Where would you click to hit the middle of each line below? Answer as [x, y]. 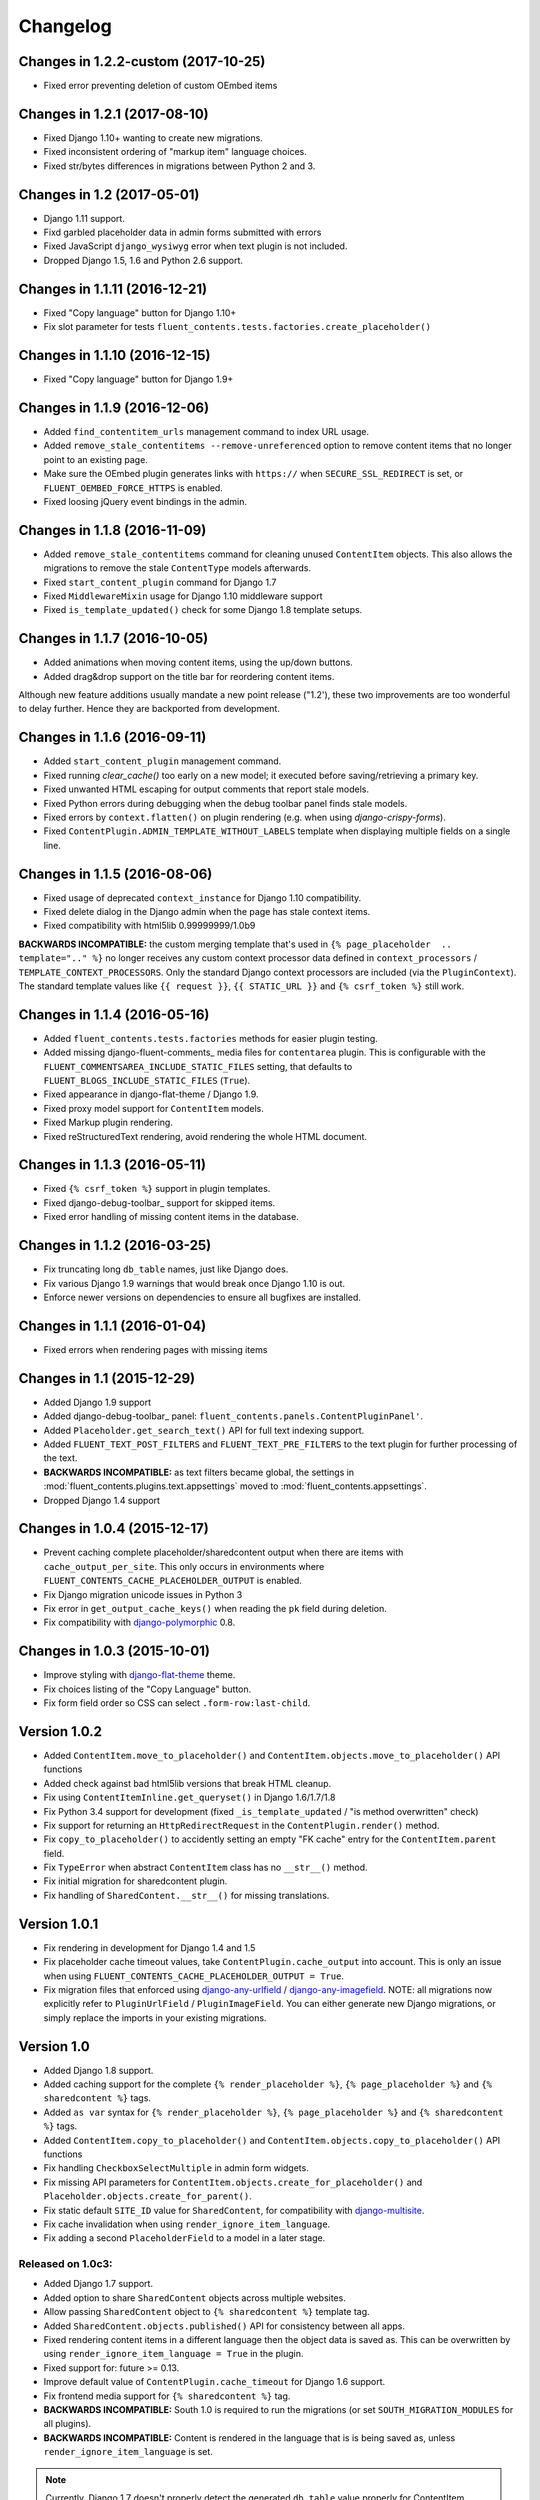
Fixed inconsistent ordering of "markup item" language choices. [175, 152]
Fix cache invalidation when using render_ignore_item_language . [187, 2224]
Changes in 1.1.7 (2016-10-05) [113, 638]
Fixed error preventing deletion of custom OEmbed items [160, 86]
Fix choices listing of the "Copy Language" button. [147, 1689]
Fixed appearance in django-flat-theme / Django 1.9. [151, 1094]
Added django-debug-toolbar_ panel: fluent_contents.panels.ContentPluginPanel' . [233, 1416]
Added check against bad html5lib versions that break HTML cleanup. [187, 1783]
